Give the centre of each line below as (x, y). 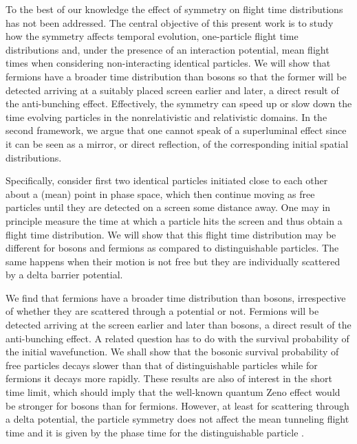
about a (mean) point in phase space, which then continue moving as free (160, 193)
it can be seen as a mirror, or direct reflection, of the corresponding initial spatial (177, 143)
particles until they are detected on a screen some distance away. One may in (168, 207)
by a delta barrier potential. (64, 275)
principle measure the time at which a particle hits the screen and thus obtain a (174, 220)
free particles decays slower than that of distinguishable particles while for (162, 365)
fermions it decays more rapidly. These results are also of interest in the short (169, 378)
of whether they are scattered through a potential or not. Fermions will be (162, 311)
